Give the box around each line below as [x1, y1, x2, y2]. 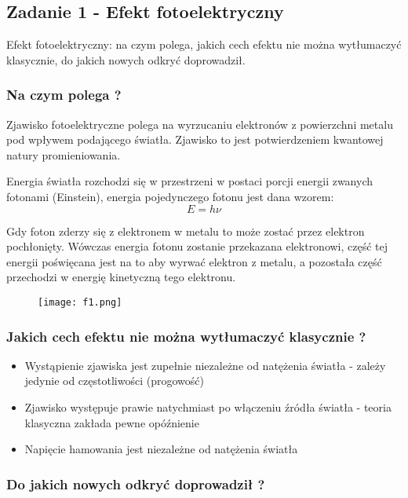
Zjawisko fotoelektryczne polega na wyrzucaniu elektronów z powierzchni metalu [6, 115, 393, 132]
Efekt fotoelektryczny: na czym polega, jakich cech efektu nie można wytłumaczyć [6, 36, 402, 53]
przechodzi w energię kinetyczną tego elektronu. [6, 269, 236, 285]
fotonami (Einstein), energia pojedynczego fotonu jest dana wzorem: [6, 188, 334, 204]
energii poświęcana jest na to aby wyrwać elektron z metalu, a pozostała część [6, 253, 382, 269]
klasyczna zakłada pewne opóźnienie [24, 414, 199, 430]
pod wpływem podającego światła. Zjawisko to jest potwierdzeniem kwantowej [6, 131, 384, 148]
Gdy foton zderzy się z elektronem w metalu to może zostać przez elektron [6, 222, 365, 239]
